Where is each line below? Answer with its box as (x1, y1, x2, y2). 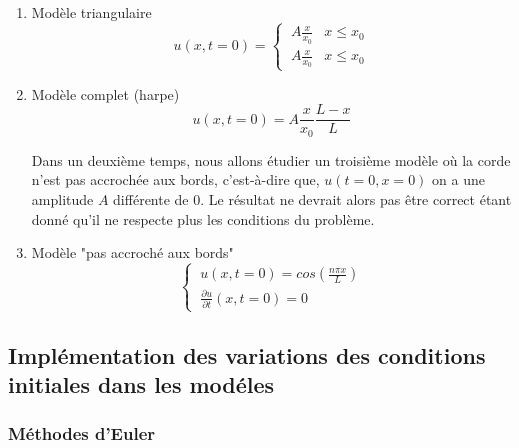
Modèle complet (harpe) (31, 83, 180, 104)
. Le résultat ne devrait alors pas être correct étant (200, 188, 512, 209)
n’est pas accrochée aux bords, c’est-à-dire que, (31, 169, 320, 190)
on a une (432, 169, 485, 190)
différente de (113, 188, 189, 209)
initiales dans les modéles (8, 368, 275, 399)
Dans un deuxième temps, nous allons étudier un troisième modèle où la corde (31, 149, 511, 170)
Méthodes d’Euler (8, 421, 156, 446)
